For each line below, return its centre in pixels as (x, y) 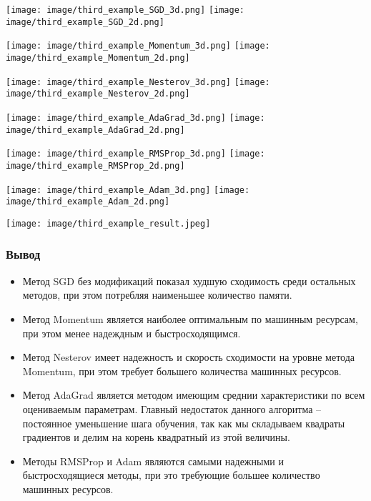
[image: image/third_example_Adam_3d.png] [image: (128, 190)
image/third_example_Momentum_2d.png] (98, 58)
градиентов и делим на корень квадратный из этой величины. (156, 437)
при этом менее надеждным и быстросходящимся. (132, 333)
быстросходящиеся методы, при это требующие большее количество (171, 475)
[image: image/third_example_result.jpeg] (108, 223)
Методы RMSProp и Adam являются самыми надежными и (153, 461)
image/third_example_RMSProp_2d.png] (95, 165)
